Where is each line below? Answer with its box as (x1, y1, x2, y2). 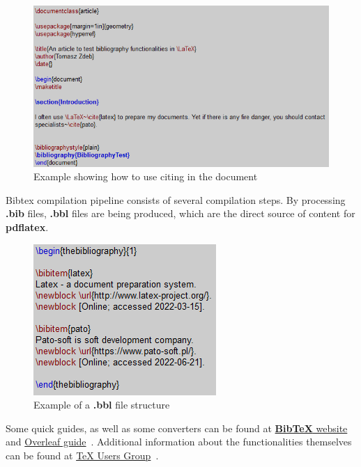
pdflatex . (6, 220, 49, 235)
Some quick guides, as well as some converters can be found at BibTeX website (6, 420, 348, 435)
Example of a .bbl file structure (33, 397, 170, 412)
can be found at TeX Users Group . (6, 448, 159, 463)
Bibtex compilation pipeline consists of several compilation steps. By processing (6, 192, 346, 207)
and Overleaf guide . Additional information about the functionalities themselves (6, 434, 352, 449)
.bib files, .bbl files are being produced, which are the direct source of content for (6, 206, 355, 221)
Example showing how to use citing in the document (33, 169, 258, 184)
